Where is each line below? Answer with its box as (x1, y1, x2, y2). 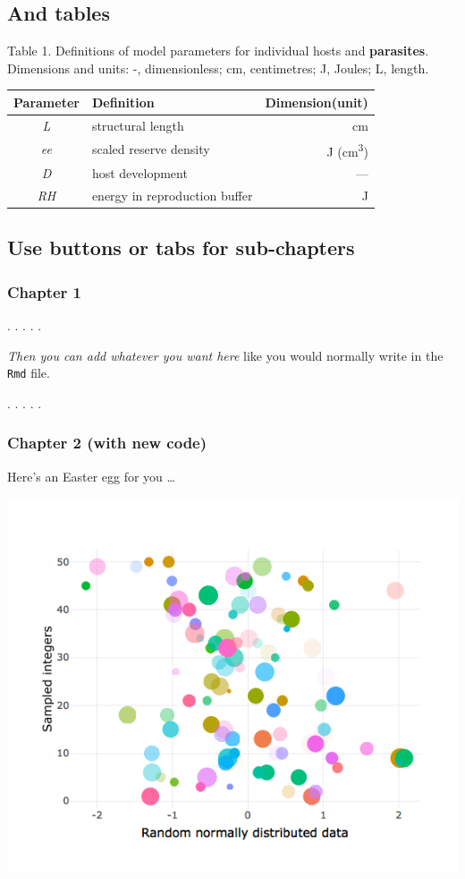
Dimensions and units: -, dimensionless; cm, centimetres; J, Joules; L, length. (7, 58, 429, 77)
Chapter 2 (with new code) (7, 431, 207, 454)
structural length (91, 115, 184, 134)
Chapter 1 (7, 280, 82, 303)
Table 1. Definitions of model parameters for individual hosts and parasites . (7, 41, 429, 60)
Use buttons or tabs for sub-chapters (7, 234, 355, 261)
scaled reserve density (91, 140, 210, 158)
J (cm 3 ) (326, 139, 368, 160)
